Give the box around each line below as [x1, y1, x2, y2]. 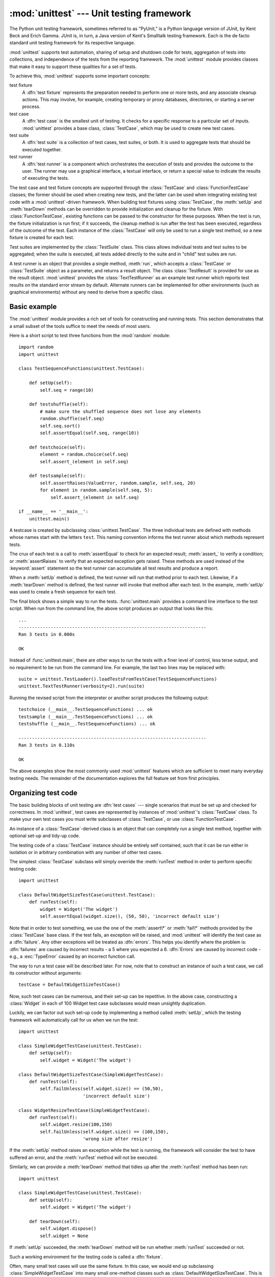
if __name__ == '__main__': [18, 509, 89, 514]
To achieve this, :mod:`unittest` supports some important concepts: [9, 73, 150, 79]
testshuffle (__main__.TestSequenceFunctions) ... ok [18, 721, 155, 727]
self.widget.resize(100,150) [40, 1122, 113, 1127]
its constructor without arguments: [9, 969, 82, 976]
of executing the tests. [22, 175, 69, 181]
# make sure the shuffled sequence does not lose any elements [40, 409, 201, 414]
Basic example [9, 302, 57, 311]
